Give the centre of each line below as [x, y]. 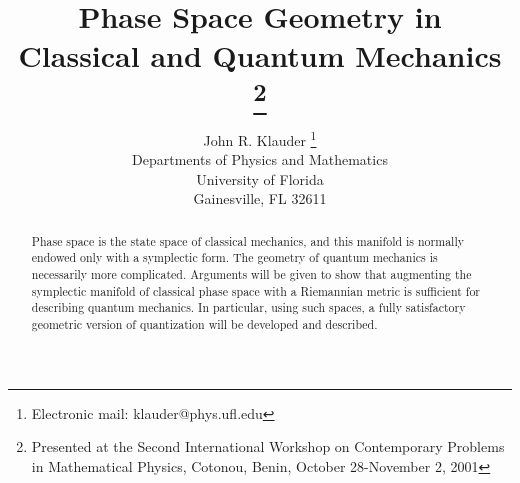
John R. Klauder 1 [260, 138]
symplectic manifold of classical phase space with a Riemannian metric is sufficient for [255, 290]
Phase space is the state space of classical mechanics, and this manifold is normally [247, 240]
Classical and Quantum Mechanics [260, 55]
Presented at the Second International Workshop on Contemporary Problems [268, 446]
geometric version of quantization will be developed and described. [204, 324]
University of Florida [260, 178]
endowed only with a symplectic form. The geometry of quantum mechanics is [234, 257]
